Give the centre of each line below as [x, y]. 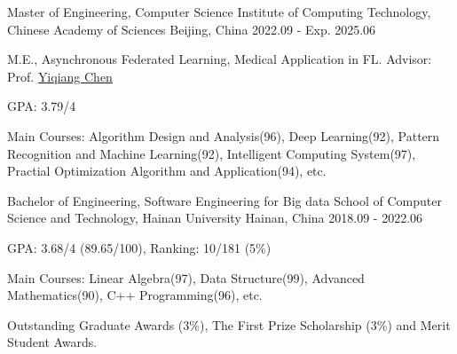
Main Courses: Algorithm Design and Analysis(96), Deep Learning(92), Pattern [224, 135]
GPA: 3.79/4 [42, 106]
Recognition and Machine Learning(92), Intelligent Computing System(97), [212, 153]
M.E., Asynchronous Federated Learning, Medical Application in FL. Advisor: [220, 59]
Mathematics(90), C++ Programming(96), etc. [135, 295]
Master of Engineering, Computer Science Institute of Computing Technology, [219, 12]
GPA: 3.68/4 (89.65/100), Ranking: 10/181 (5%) [139, 247]
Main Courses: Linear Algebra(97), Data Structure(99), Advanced [186, 277]
